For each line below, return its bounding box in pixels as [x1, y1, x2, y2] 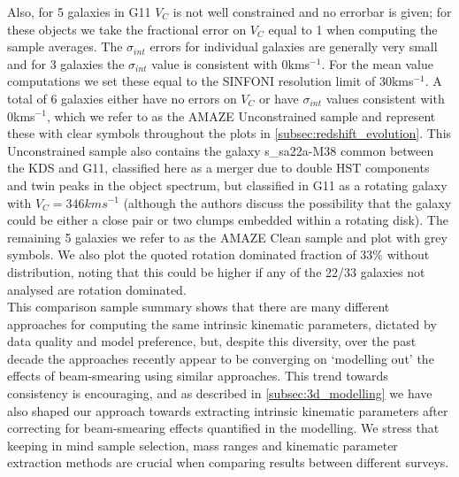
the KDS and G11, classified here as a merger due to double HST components [7, 158, 430, 177]
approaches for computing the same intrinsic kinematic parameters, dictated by [7, 314, 437, 333]
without [386, 245, 430, 264]
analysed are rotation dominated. [7, 280, 187, 298]
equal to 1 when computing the [268, 19, 438, 38]
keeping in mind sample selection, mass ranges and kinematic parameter [7, 435, 398, 454]
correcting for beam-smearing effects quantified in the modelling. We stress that [7, 419, 440, 437]
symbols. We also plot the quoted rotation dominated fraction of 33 [7, 245, 373, 264]
